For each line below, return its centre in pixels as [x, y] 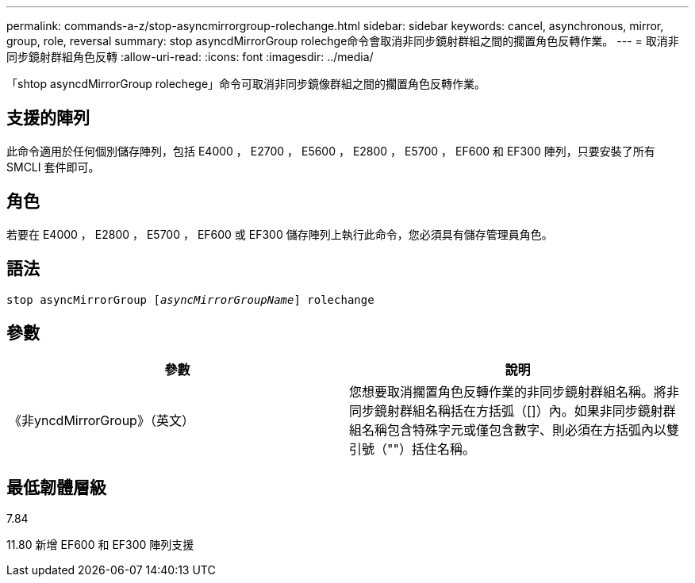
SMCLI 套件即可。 [53, 167]
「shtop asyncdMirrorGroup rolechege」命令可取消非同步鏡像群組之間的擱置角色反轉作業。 [246, 84]
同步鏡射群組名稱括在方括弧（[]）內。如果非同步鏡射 [506, 411]
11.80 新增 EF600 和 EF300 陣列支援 [100, 545]
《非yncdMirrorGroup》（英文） [102, 421]
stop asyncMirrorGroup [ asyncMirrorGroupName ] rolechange [190, 299]
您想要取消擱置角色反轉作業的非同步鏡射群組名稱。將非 [515, 392]
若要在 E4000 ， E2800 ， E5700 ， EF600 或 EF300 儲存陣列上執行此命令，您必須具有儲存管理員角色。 [280, 234]
